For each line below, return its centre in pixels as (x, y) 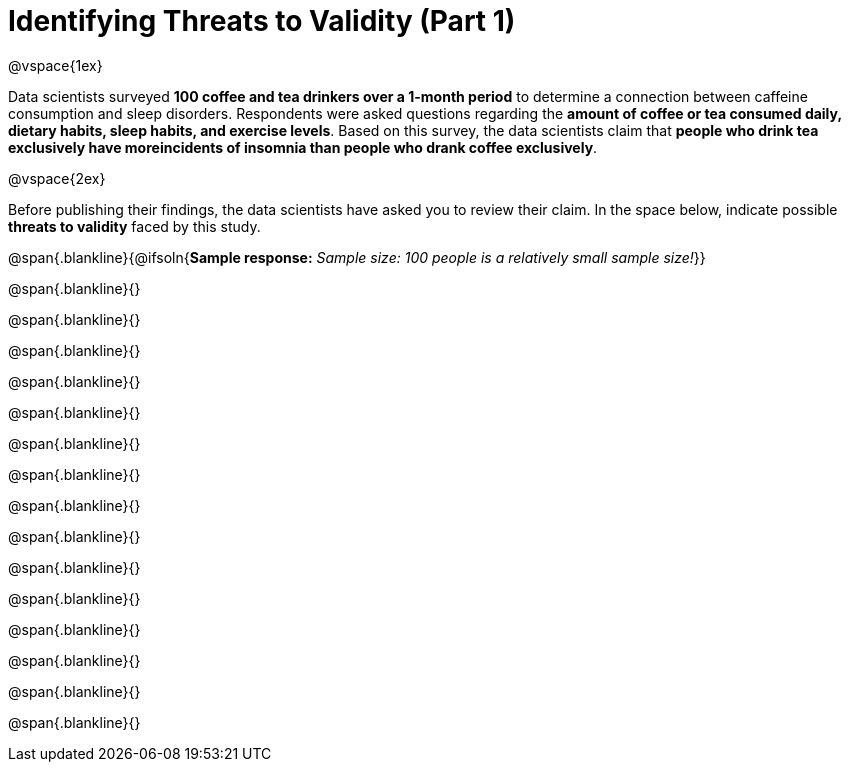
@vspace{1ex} (55, 65)
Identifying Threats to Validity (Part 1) (262, 21)
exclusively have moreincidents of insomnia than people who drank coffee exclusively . (303, 147)
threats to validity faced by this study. (134, 226)
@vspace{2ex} (57, 178)
